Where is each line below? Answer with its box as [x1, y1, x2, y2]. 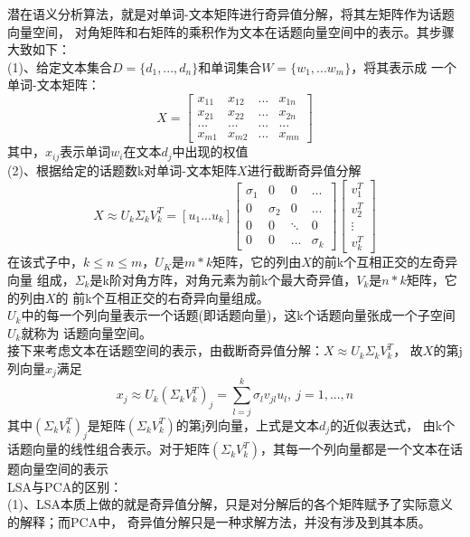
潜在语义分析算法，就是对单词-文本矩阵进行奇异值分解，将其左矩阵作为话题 [7, 5, 455, 23]
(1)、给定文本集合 [7, 57, 112, 76]
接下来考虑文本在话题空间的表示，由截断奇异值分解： [7, 341, 324, 360]
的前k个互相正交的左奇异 [311, 252, 458, 271]
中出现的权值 [172, 142, 249, 161]
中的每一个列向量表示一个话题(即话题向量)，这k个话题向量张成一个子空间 [21, 306, 456, 325]
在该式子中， [7, 252, 83, 271]
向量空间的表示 [19, 459, 108, 478]
